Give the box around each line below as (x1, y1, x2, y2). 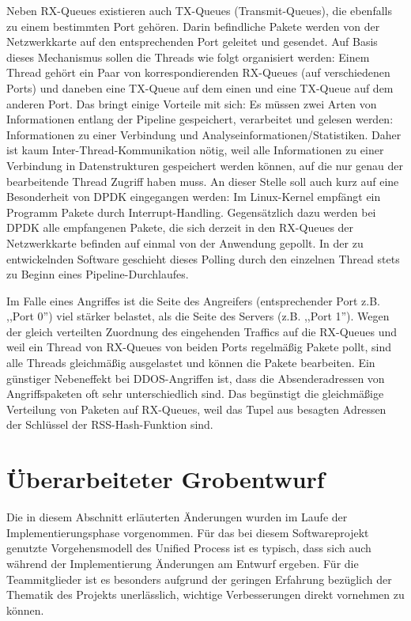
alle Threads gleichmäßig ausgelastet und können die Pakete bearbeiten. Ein (6, 354, 375, 371)
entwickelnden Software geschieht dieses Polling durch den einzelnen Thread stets (6, 250, 400, 267)
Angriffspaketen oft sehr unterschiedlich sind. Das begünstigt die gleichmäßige (6, 385, 384, 402)
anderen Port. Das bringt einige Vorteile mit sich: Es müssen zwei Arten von (6, 95, 377, 112)
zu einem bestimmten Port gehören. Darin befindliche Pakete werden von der (6, 17, 380, 34)
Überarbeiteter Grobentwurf (6, 463, 325, 495)
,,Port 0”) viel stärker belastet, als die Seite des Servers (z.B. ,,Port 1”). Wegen (6, 308, 390, 324)
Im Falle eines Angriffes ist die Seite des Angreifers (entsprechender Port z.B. (6, 292, 380, 309)
